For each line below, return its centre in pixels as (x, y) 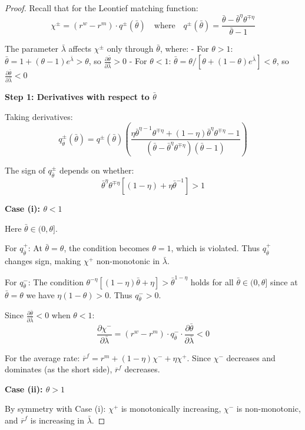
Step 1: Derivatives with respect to (77, 96)
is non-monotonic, (268, 409)
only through (130, 49)
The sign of (25, 170)
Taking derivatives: (39, 116)
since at (284, 281)
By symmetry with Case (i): (55, 409)
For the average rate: (42, 357)
